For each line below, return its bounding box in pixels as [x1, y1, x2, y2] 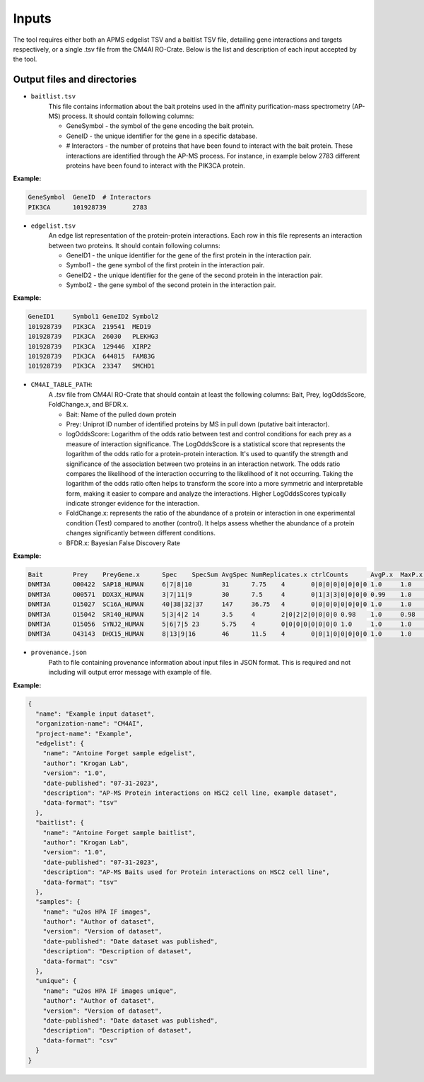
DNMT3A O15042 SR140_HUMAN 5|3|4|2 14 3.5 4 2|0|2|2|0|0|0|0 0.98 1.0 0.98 [28, 610, 416, 618]
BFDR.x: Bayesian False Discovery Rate [66, 538, 180, 547]
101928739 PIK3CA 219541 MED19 [28, 322, 151, 330]
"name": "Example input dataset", [35, 709, 155, 718]
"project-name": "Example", [35, 729, 133, 738]
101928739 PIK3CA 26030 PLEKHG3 [28, 332, 159, 341]
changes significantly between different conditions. [66, 529, 216, 537]
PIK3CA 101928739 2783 [28, 203, 148, 211]
